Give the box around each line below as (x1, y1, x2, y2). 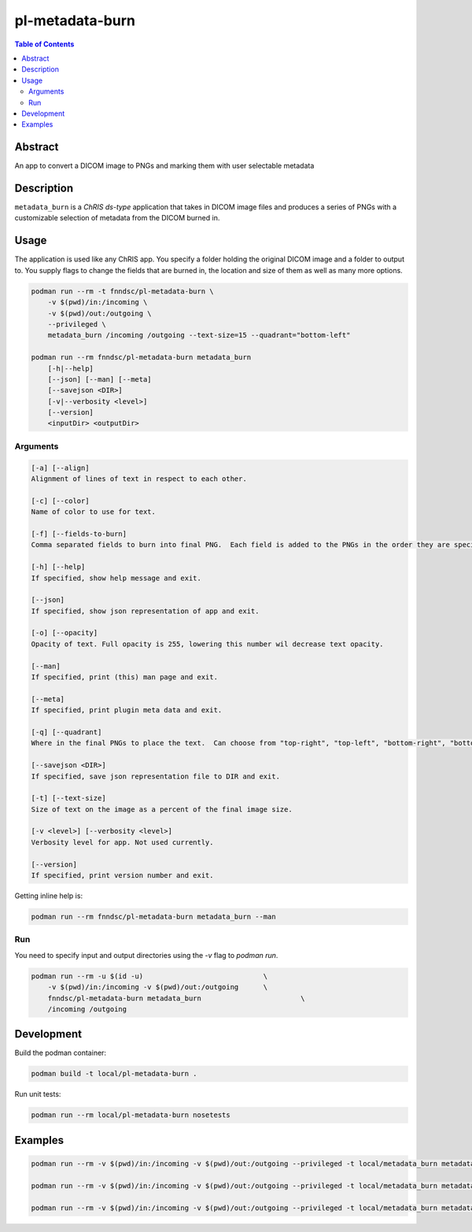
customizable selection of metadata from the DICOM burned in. (14, 213, 220, 223)
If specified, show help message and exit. (31, 573, 202, 583)
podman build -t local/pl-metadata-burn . (31, 1069, 197, 1078)
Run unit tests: (14, 1090, 61, 1099)
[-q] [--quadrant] (31, 727, 102, 736)
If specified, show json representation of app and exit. (31, 606, 260, 616)
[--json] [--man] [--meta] (47, 375, 153, 383)
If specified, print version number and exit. (31, 871, 214, 880)
